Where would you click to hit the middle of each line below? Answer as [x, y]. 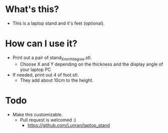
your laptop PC [35, 70]
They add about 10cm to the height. [57, 80]
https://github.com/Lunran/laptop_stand [69, 125]
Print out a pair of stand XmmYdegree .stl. [52, 58]
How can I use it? [41, 44]
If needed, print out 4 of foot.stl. [45, 75]
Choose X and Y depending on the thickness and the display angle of [92, 64]
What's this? [32, 9]
